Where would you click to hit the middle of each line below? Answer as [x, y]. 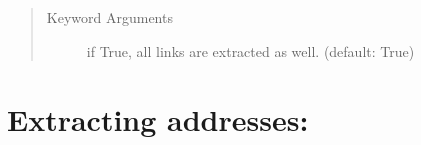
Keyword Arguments [109, 17]
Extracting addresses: [158, 119]
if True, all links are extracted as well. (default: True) [250, 50]
